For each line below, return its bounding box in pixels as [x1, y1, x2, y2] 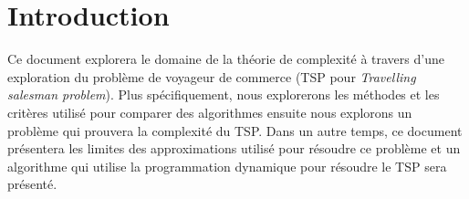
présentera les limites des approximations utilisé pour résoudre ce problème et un [7, 139, 461, 158]
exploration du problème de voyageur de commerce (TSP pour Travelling [7, 67, 416, 86]
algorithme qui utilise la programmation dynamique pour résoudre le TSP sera [7, 156, 447, 175]
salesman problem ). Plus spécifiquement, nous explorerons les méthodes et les [7, 85, 440, 104]
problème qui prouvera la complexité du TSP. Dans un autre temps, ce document [7, 120, 463, 140]
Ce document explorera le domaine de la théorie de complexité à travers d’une [7, 49, 444, 68]
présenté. [7, 174, 57, 194]
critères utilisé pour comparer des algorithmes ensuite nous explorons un [7, 102, 412, 121]
